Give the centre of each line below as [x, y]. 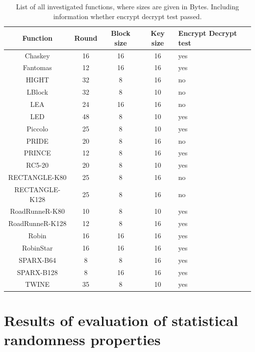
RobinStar [37, 247]
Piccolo [38, 128]
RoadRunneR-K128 [37, 223]
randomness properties [82, 339]
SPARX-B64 [38, 260]
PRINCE [37, 153]
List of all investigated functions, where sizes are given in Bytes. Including [127, 6]
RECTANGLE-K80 [37, 177]
